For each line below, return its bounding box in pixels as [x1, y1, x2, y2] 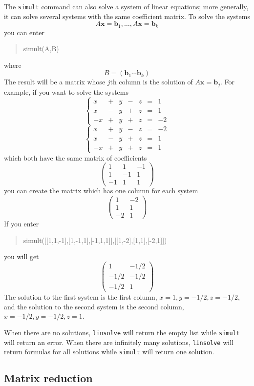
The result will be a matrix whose [4, 77, 106, 87]
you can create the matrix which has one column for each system [4, 185, 198, 196]
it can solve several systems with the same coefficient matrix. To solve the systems [4, 11, 250, 21]
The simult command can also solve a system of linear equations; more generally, [4, 1, 249, 11]
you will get [4, 251, 39, 262]
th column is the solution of [110, 77, 193, 87]
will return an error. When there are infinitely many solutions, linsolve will [4, 337, 233, 347]
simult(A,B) [23, 43, 59, 54]
